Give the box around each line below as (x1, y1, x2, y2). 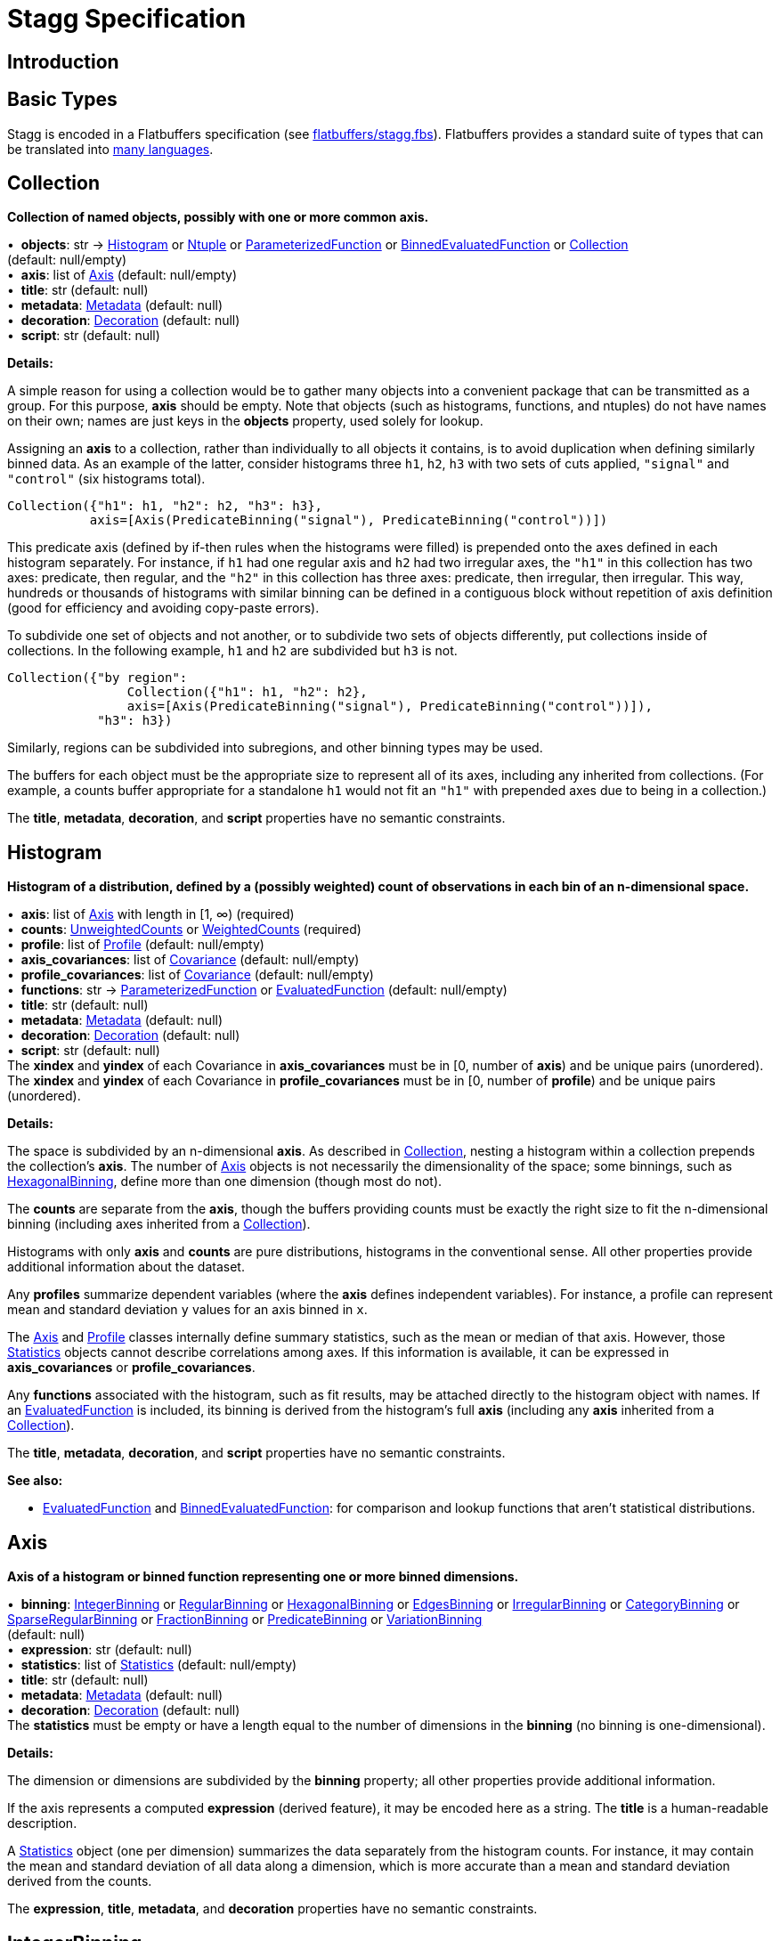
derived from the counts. (7, 1873, 152, 1889)
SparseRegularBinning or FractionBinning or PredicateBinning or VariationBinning (7, 1612, 483, 1628)
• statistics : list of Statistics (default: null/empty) (7, 1657, 297, 1673)
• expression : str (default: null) (7, 1642, 192, 1658)
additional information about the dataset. (7, 1259, 245, 1275)
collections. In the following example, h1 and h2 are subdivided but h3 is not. (7, 643, 458, 659)
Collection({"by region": (7, 670, 188, 686)
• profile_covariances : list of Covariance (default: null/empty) (7, 967, 374, 983)
